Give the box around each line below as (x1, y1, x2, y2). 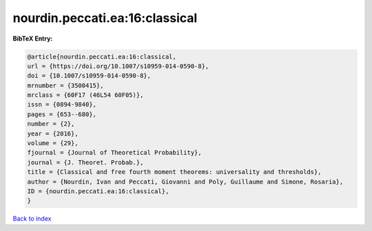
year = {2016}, (27, 129, 79, 137)
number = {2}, (27, 120, 75, 128)
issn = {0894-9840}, (27, 100, 96, 109)
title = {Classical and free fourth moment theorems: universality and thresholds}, (27, 168, 322, 176)
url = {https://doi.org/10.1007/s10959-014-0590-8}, (27, 62, 209, 70)
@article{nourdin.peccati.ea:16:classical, (27, 52, 177, 60)
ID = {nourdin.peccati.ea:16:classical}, (27, 188, 169, 195)
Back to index (12, 214, 52, 223)
